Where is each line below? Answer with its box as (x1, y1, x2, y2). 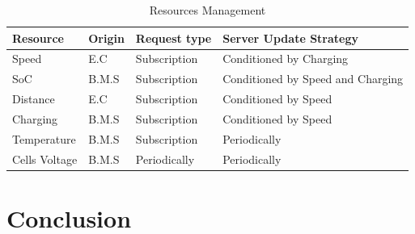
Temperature (12, 130, 76, 147)
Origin (88, 29, 125, 46)
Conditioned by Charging (222, 50, 349, 67)
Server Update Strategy (222, 29, 358, 46)
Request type (135, 29, 212, 46)
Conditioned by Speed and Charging (222, 70, 404, 87)
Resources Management (149, 2, 266, 18)
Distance (12, 90, 55, 107)
